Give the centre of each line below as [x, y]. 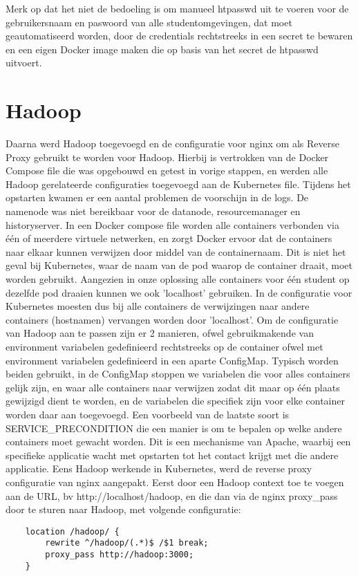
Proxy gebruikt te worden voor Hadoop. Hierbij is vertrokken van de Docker [167, 157]
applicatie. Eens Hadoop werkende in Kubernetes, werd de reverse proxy [159, 468]
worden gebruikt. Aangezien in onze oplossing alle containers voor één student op [178, 279]
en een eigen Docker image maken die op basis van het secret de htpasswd [162, 49]
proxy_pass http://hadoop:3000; [120, 555]
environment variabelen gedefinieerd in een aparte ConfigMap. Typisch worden [172, 360]
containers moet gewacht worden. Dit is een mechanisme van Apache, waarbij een [178, 442]
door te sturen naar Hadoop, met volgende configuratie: [123, 509]
